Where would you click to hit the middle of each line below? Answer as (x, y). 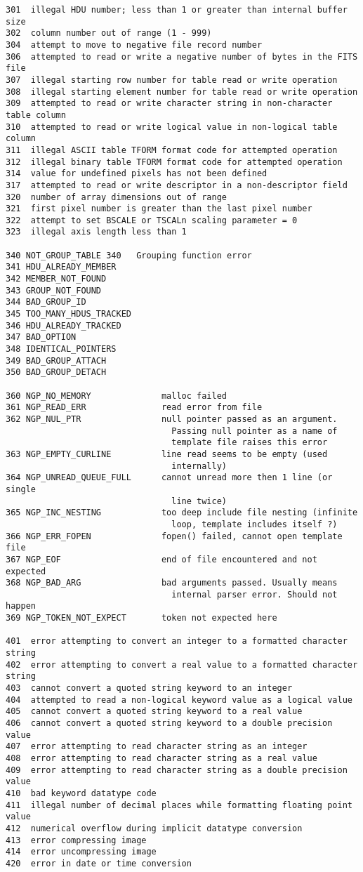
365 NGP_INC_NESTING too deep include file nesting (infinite (182, 513)
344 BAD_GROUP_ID (46, 302)
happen (21, 606)
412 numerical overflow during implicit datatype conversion (154, 828)
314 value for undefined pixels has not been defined (137, 174)
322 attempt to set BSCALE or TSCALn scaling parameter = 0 (152, 220)
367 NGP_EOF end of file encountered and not (161, 559)
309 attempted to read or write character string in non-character (169, 104)
